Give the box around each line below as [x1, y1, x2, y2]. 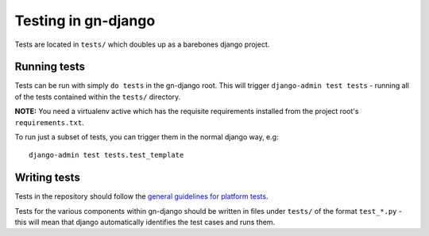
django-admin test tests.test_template [29, 150, 184, 160]
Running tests [14, 60, 86, 74]
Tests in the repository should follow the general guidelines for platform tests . [14, 192, 269, 201]
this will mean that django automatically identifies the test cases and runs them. [14, 218, 276, 227]
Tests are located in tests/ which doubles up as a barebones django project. [14, 40, 270, 49]
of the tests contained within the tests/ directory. [14, 92, 181, 101]
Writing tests [14, 171, 81, 185]
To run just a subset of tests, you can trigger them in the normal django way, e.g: [14, 132, 279, 142]
